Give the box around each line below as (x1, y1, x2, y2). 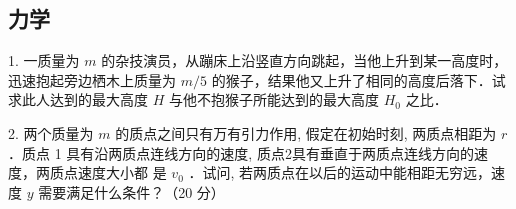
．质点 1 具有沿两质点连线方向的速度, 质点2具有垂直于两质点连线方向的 (8, 142, 474, 163)
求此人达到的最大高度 (8, 89, 148, 110)
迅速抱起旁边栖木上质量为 (8, 69, 176, 90)
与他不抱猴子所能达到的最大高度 (168, 89, 379, 110)
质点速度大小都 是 (49, 162, 167, 183)
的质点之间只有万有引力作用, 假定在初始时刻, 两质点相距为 (115, 122, 497, 143)
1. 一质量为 (8, 50, 80, 71)
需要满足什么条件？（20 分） (38, 181, 225, 202)
